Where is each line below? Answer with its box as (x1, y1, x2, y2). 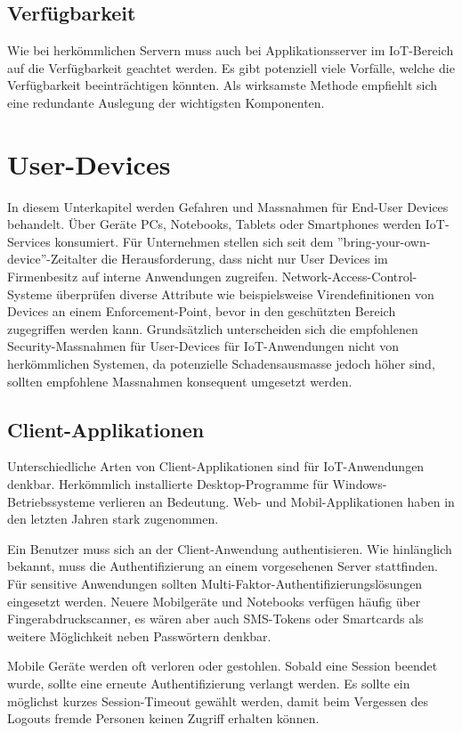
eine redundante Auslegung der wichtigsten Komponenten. (7, 93, 325, 111)
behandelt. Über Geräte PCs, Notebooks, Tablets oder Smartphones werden (7, 215, 422, 233)
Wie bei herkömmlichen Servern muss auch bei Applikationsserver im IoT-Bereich (7, 41, 454, 60)
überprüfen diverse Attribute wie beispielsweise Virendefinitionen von (55, 284, 434, 303)
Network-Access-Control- (281, 267, 417, 286)
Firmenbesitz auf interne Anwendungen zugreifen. (7, 267, 279, 286)
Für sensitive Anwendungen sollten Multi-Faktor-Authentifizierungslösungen (7, 574, 423, 592)
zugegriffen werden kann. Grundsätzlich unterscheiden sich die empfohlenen (7, 319, 418, 338)
